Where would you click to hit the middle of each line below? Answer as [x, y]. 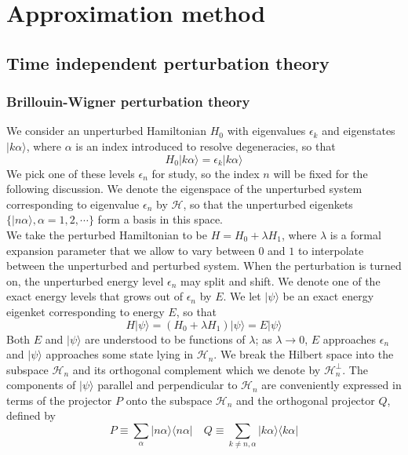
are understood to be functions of [165, 339]
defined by [31, 415]
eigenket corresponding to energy [86, 311]
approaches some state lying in [120, 354]
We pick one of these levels [71, 173]
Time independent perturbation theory [168, 62]
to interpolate [331, 250]
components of [41, 385]
